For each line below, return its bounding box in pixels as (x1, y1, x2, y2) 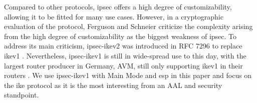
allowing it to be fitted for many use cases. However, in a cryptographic (4, 11, 223, 21)
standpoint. (4, 89, 39, 100)
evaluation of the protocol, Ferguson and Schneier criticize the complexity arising (4, 21, 253, 31)
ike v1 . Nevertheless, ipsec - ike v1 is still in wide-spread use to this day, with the (4, 50, 246, 60)
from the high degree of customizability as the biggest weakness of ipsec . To (4, 30, 237, 41)
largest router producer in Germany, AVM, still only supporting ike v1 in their (4, 60, 243, 70)
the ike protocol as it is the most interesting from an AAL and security (4, 79, 222, 90)
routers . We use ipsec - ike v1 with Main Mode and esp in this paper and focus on (4, 70, 252, 80)
